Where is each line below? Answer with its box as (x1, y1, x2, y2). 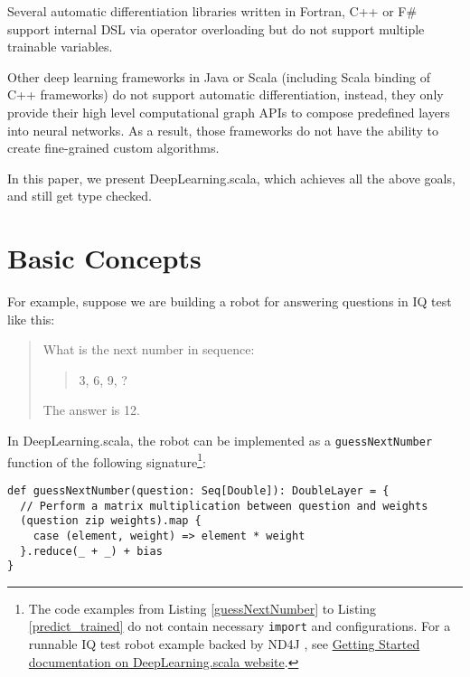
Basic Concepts (7, 240, 202, 277)
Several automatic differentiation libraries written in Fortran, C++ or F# (7, 2, 418, 20)
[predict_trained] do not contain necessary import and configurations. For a (28, 616, 451, 635)
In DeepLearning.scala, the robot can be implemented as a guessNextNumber (7, 431, 433, 450)
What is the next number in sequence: (42, 340, 255, 359)
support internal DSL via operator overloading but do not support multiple (7, 19, 425, 38)
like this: (7, 309, 55, 328)
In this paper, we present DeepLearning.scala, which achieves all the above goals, (7, 168, 456, 187)
